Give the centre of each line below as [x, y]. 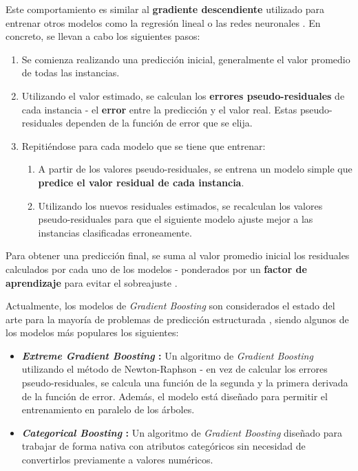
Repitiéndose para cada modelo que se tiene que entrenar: [144, 145]
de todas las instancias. [71, 73]
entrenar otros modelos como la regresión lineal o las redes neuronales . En [163, 22]
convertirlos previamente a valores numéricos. [117, 460]
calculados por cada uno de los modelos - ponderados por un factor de [156, 269]
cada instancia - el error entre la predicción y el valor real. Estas [159, 109]
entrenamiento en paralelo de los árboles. [108, 409]
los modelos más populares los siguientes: [92, 332]
